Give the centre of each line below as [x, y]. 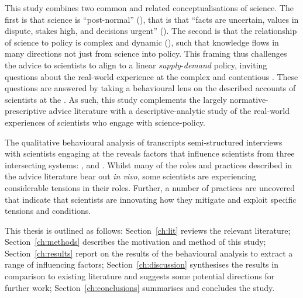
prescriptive [25, 111]
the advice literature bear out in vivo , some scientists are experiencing [130, 176]
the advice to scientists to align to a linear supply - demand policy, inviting [136, 65]
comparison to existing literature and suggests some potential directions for [140, 276]
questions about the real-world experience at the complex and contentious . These [151, 76]
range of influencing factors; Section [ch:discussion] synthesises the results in [142, 264]
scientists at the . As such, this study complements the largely [116, 99]
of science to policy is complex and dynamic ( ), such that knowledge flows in [142, 42]
